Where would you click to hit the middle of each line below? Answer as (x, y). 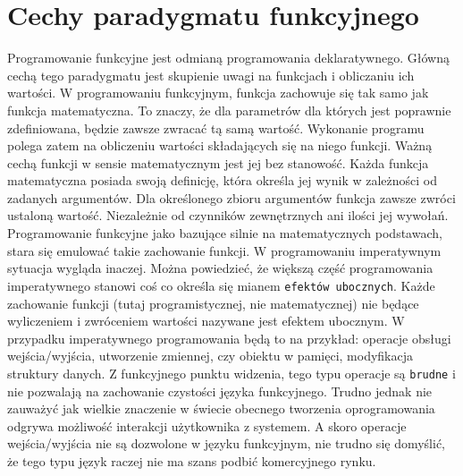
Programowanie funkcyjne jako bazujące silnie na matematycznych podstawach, (225, 233)
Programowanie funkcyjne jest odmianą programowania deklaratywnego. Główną (228, 58)
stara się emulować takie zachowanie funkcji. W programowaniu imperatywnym (224, 250)
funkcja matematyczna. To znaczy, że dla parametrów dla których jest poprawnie (229, 110)
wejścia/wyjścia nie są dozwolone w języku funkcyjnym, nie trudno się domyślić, (227, 443)
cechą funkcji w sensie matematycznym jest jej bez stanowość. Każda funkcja (218, 162)
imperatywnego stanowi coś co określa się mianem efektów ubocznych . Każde (221, 285)
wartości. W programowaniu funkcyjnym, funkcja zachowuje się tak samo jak (218, 93)
